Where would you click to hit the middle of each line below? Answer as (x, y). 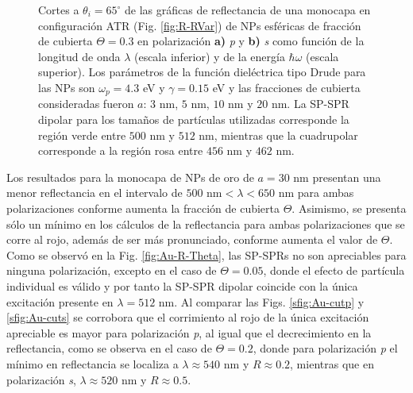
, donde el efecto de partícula (334, 270)
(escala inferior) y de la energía (209, 56)
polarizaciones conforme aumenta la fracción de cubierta (143, 208)
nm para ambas (316, 193)
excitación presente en (60, 301)
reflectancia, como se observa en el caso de (109, 348)
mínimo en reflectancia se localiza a (93, 363)
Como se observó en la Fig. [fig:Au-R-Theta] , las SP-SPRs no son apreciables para (206, 254)
